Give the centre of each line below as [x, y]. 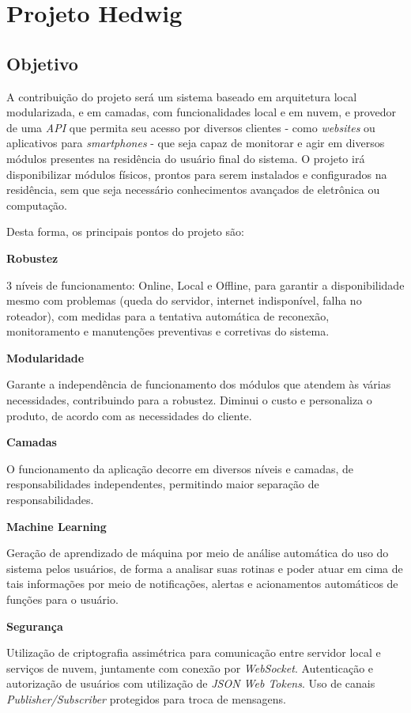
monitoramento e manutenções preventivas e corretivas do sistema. [168, 331]
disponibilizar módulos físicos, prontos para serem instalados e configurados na [197, 174]
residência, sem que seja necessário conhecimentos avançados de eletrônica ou [193, 190]
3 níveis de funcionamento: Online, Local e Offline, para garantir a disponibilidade [205, 284]
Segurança [35, 626]
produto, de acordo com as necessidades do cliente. [129, 415]
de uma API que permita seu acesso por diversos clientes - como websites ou [191, 127]
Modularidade [45, 357]
